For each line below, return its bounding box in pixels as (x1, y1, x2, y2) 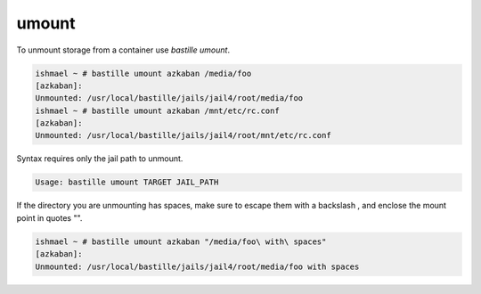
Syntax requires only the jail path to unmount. (16, 153, 183, 164)
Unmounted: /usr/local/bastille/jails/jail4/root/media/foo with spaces (35, 261, 360, 272)
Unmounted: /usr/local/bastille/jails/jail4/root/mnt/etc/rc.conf (35, 130, 331, 141)
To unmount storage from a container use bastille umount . (16, 45, 231, 55)
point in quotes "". (16, 212, 83, 223)
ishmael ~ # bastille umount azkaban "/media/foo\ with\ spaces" (35, 236, 327, 247)
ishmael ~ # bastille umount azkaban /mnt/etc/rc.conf (35, 105, 280, 116)
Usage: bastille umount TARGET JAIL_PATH (35, 177, 219, 187)
